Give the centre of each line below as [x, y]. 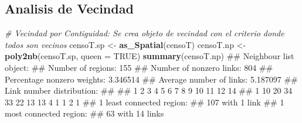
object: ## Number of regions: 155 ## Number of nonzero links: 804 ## [139, 67]
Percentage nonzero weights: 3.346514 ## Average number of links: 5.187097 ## [151, 79]
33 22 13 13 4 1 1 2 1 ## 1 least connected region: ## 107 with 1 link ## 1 [145, 102]
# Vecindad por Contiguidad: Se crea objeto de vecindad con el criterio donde [145, 33]
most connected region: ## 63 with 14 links [84, 113]
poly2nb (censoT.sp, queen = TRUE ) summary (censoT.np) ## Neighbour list [150, 56]
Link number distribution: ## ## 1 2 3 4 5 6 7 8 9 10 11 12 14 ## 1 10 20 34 [149, 90]
